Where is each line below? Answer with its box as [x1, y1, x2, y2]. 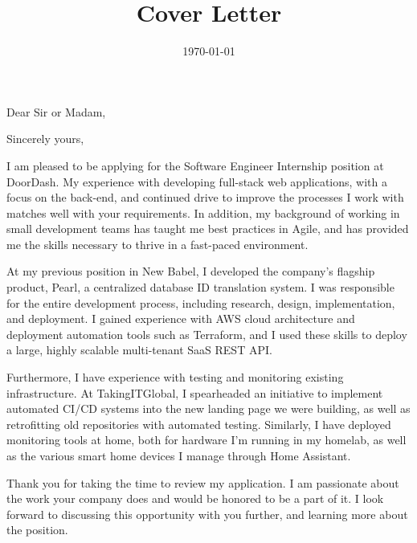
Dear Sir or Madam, [6, 103, 106, 120]
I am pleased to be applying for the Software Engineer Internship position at [6, 157, 384, 174]
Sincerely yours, [6, 130, 84, 147]
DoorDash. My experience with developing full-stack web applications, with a [6, 173, 387, 190]
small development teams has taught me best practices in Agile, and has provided [6, 220, 409, 237]
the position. [6, 521, 68, 538]
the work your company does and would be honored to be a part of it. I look [6, 490, 384, 507]
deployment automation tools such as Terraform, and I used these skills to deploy [6, 325, 407, 342]
